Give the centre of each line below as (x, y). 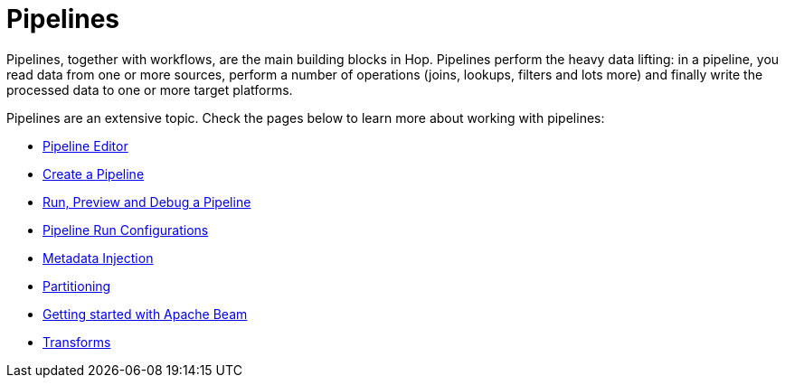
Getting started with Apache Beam (145, 314)
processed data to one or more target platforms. (150, 89)
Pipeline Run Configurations (126, 230)
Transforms (77, 342)
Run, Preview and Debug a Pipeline (147, 202)
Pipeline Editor (85, 146)
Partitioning (77, 286)
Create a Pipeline (94, 174)
